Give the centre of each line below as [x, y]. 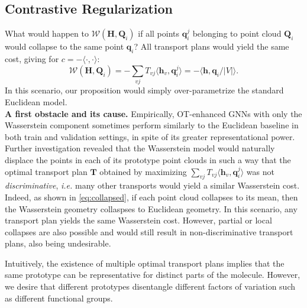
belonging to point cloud [237, 33]
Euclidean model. [36, 101]
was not [260, 171]
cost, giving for [32, 59]
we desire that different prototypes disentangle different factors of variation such [150, 286]
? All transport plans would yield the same [211, 46]
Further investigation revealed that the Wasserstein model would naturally [140, 148]
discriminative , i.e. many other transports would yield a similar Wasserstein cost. [152, 185]
